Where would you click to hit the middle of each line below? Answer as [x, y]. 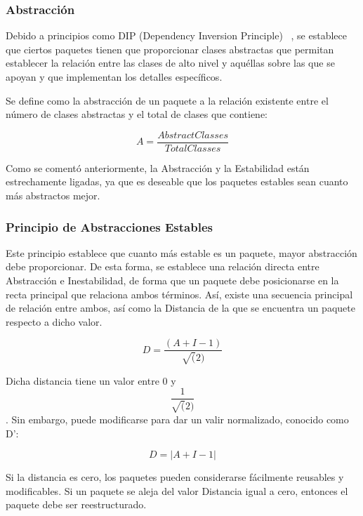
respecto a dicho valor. [54, 321]
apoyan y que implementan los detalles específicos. [114, 77]
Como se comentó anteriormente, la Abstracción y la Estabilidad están [158, 167]
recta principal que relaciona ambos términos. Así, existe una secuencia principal [179, 294]
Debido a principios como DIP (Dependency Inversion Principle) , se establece [176, 35]
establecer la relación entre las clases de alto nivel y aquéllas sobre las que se [170, 63]
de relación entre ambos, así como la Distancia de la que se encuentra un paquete [180, 308]
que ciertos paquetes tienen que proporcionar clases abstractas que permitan [170, 49]
